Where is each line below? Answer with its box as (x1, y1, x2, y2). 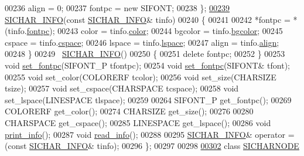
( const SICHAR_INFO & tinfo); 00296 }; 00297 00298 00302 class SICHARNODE (5, 140, 299, 152)
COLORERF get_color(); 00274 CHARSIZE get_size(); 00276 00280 (5, 105, 254, 117)
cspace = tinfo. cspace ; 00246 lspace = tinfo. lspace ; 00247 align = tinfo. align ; (5, 36, 279, 48)
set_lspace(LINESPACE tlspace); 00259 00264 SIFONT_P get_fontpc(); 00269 (5, 93, 292, 106)
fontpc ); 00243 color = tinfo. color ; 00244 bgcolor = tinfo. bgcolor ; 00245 (26, 25, 283, 37)
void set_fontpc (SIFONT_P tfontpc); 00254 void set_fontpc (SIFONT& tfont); (5, 59, 290, 71)
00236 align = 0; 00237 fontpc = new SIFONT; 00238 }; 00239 (5, 2, 230, 13)
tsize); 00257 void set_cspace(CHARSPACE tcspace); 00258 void (5, 82, 239, 94)
